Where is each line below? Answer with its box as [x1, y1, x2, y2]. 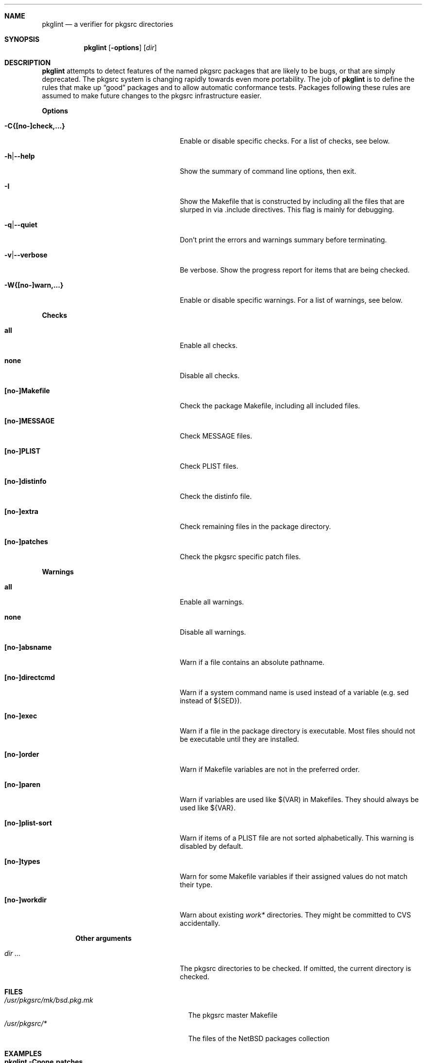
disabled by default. [180, 842, 243, 850]
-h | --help [4, 152, 35, 160]
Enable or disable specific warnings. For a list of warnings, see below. [180, 296, 403, 304]
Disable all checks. [180, 371, 240, 380]
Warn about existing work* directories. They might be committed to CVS [180, 911, 411, 919]
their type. [180, 880, 213, 889]
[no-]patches [4, 537, 48, 546]
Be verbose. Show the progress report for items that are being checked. [180, 266, 410, 274]
